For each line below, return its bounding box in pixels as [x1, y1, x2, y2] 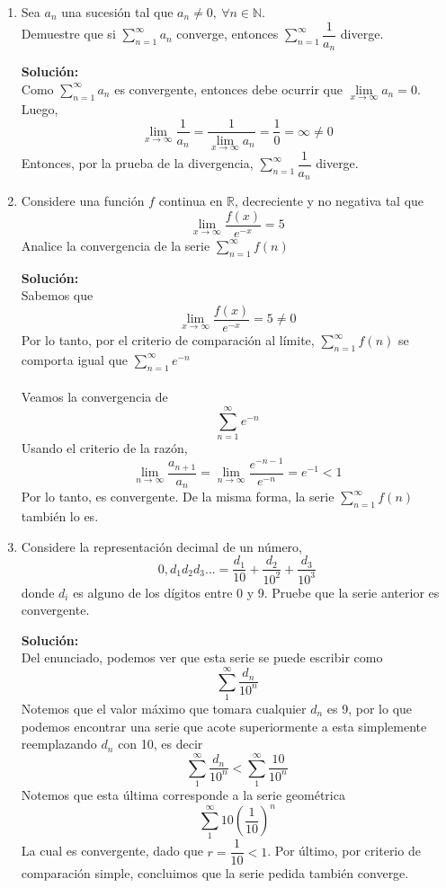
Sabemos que [21, 286, 94, 305]
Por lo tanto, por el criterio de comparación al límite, [21, 331, 315, 350]
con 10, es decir [118, 734, 203, 753]
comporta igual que [21, 350, 129, 369]
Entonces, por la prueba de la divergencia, [21, 154, 254, 173]
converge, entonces [176, 24, 279, 43]
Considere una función [21, 191, 145, 210]
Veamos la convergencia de [21, 387, 168, 406]
